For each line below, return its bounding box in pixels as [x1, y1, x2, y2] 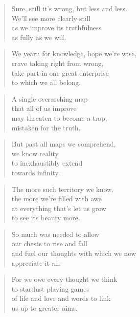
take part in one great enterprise [11, 67, 109, 78]
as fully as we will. [11, 32, 67, 42]
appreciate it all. [11, 257, 61, 268]
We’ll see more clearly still [11, 13, 91, 23]
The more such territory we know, [11, 184, 114, 194]
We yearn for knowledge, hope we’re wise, [11, 48, 137, 59]
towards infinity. [11, 167, 60, 177]
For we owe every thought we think [11, 274, 117, 284]
